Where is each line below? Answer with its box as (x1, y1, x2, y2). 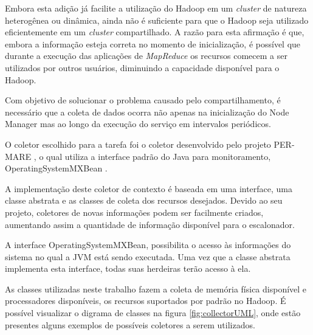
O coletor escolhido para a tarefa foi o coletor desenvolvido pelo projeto (5, 137, 271, 150)
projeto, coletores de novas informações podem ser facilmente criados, (5, 205, 264, 218)
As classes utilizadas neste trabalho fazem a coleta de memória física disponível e (5, 282, 307, 295)
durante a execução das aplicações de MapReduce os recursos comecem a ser (5, 49, 287, 62)
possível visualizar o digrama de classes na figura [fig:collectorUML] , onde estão (5, 306, 301, 319)
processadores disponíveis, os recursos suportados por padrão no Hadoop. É (5, 294, 286, 307)
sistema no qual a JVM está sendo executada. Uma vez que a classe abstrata (5, 250, 291, 263)
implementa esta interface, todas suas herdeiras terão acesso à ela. (5, 262, 251, 275)
